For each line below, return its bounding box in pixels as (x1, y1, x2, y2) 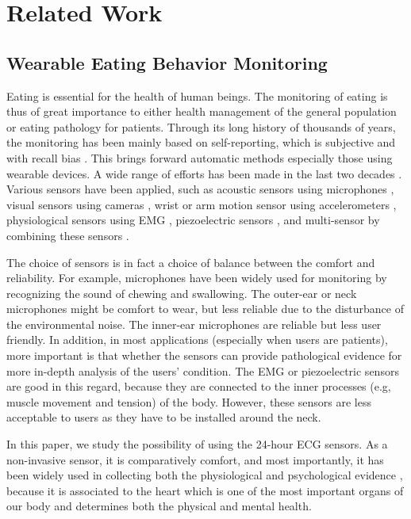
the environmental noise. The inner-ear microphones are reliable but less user (6, 315, 382, 332)
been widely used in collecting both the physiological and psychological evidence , (6, 467, 403, 483)
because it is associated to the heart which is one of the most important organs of (6, 482, 404, 498)
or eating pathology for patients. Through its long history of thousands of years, (6, 118, 396, 135)
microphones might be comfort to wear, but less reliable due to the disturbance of (6, 300, 404, 317)
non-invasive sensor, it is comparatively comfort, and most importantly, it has (6, 451, 384, 467)
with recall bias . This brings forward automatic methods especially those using (6, 149, 393, 166)
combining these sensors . (6, 227, 129, 243)
